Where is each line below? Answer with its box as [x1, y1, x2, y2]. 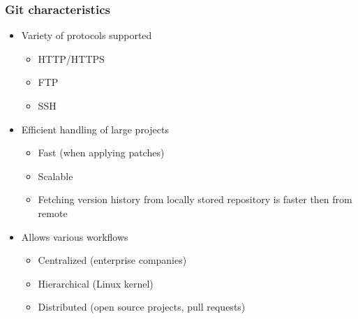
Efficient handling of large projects [21, 121, 169, 136]
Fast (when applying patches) [38, 145, 165, 160]
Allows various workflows [21, 229, 128, 244]
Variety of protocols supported [21, 28, 152, 43]
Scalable [38, 168, 73, 183]
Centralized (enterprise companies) [38, 253, 187, 267]
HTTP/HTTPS [38, 51, 105, 66]
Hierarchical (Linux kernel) [38, 276, 154, 290]
